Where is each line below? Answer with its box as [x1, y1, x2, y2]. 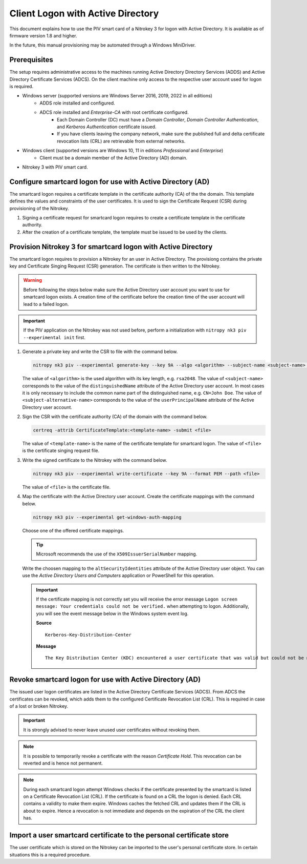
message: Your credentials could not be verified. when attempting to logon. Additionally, [36, 603, 249, 609]
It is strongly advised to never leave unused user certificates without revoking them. [23, 727, 201, 733]
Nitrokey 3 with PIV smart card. [22, 164, 88, 170]
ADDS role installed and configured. [39, 100, 115, 106]
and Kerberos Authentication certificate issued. [57, 124, 157, 130]
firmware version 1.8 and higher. [9, 32, 77, 38]
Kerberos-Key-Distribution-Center [45, 632, 131, 637]
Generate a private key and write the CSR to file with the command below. [22, 348, 178, 355]
